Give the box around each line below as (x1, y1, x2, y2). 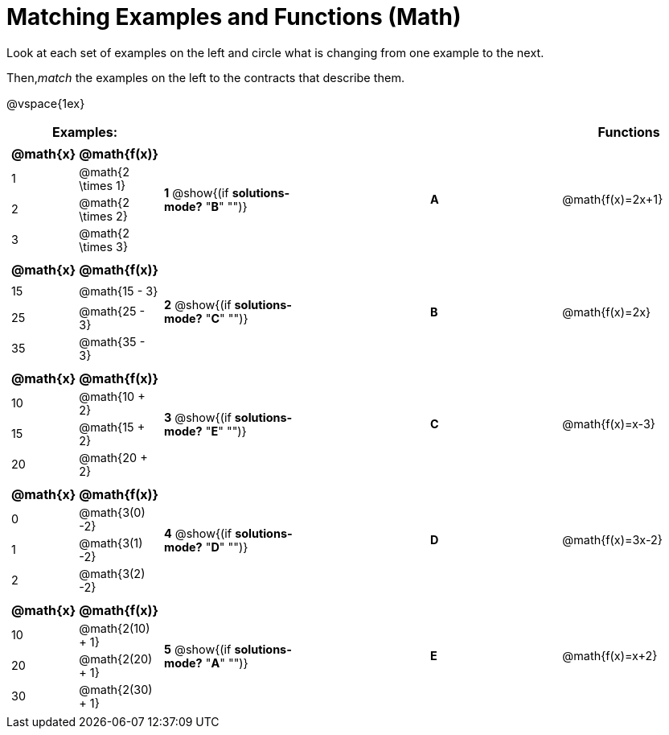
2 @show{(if (164, 298, 232, 312)
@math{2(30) (79, 682, 153, 696)
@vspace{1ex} (6, 96, 85, 110)
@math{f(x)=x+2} (562, 649, 658, 663)
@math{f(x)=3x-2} (562, 533, 663, 547)
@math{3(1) (79, 535, 143, 550)
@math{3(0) (79, 505, 146, 519)
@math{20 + (79, 450, 148, 465)
